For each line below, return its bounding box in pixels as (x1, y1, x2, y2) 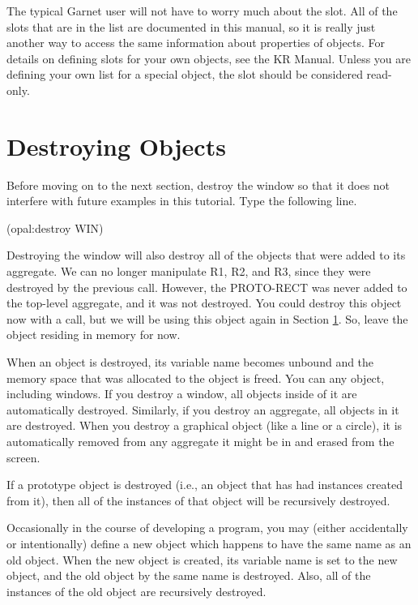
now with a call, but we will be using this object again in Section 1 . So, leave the (6, 310, 408, 327)
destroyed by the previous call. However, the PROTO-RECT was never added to (6, 278, 407, 295)
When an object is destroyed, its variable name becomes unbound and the (6, 354, 374, 371)
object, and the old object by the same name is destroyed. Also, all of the (6, 567, 371, 584)
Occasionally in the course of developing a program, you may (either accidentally (6, 519, 408, 536)
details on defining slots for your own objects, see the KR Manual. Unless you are (6, 49, 411, 67)
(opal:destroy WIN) (6, 219, 104, 236)
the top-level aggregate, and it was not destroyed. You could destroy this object (6, 294, 402, 311)
